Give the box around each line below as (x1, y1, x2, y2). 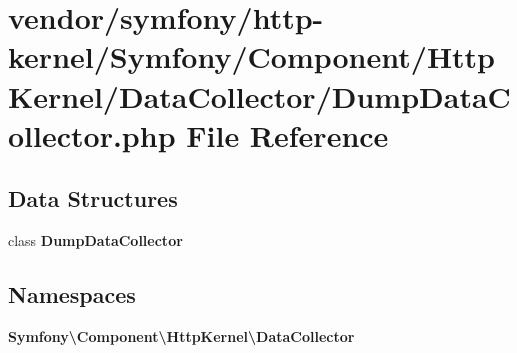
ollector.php (8, 114, 176, 155)
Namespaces (8, 279, 136, 310)
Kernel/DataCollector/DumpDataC (8, 75, 511, 116)
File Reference (186, 114, 389, 155)
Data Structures (8, 183, 178, 214)
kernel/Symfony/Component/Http (8, 36, 496, 77)
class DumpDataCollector (8, 230, 183, 251)
